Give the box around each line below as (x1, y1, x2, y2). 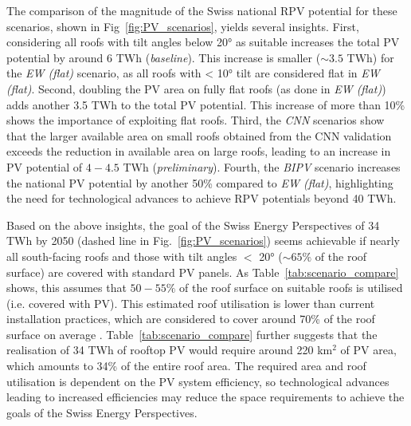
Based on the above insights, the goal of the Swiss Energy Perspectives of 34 (6, 216, 380, 233)
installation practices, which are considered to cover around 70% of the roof (6, 310, 375, 327)
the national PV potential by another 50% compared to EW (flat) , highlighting (6, 174, 393, 191)
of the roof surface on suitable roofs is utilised (179, 279, 403, 296)
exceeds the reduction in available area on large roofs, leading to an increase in (6, 143, 391, 160)
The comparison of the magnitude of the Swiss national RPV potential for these (6, 2, 397, 18)
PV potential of (6, 158, 83, 175)
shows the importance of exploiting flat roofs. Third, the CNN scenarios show (6, 112, 385, 128)
